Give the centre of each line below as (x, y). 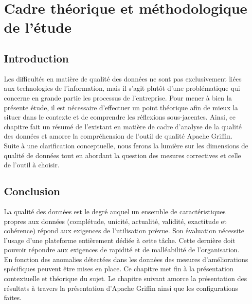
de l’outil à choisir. (32, 165)
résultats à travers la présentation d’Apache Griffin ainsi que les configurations (121, 288)
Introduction (36, 58)
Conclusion (32, 191)
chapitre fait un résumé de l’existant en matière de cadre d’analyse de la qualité (123, 126)
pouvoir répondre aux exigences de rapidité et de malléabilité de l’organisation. (122, 250)
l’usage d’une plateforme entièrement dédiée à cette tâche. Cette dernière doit (120, 240)
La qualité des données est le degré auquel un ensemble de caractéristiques (115, 211)
